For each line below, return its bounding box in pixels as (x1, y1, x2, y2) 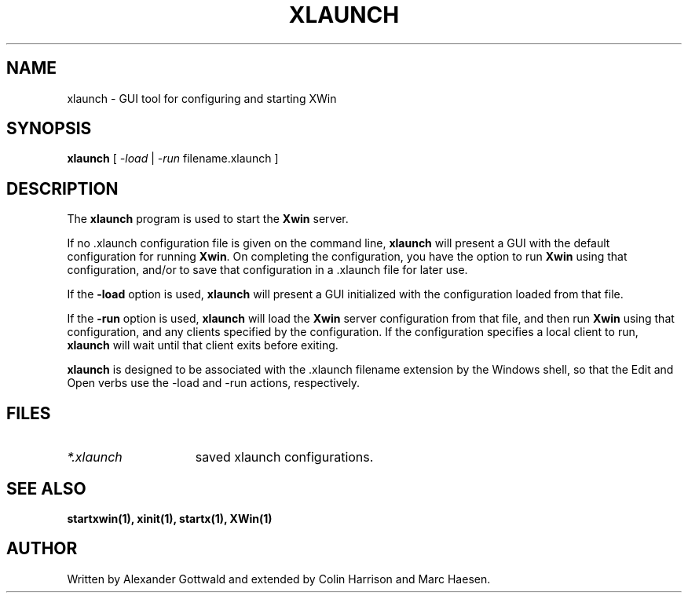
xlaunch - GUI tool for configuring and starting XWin (67, 91, 337, 105)
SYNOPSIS (6, 119, 92, 139)
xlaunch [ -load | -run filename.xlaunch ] (67, 152, 279, 166)
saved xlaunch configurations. (195, 449, 374, 466)
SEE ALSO (6, 478, 86, 499)
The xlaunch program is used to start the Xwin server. (67, 212, 349, 226)
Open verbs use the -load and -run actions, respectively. (67, 376, 360, 390)
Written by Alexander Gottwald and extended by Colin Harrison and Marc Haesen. (67, 572, 491, 586)
